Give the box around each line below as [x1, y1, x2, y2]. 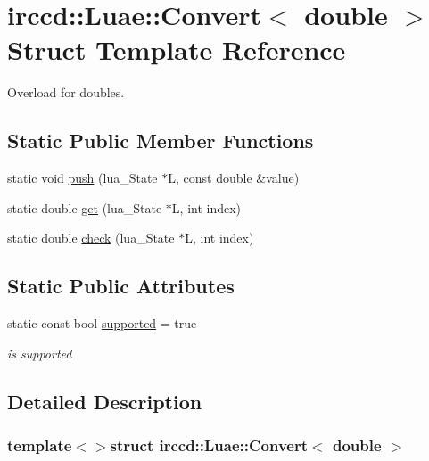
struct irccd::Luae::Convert [110, 433, 309, 456]
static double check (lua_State [7, 228, 175, 247]
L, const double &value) [168, 169, 300, 187]
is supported [7, 343, 72, 362]
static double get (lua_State [7, 198, 162, 217]
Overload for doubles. [7, 83, 125, 102]
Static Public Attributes [7, 272, 235, 300]
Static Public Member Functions [7, 127, 314, 154]
